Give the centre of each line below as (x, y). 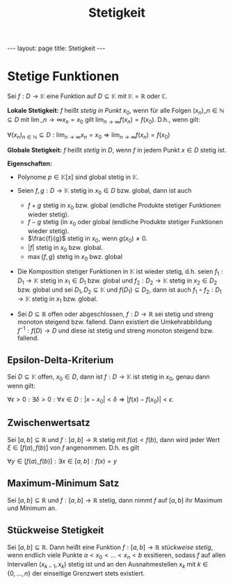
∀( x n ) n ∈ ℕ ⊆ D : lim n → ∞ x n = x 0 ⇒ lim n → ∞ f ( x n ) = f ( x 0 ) (89, 135)
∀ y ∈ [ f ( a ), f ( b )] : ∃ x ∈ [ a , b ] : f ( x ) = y (62, 461)
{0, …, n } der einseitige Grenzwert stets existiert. (76, 573)
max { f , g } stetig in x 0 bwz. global (75, 257)
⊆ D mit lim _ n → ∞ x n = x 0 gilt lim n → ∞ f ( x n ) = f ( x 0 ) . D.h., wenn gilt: (104, 120)
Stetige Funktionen (63, 76)
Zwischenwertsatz (49, 423)
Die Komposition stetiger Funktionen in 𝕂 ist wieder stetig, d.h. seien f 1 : (120, 273)
